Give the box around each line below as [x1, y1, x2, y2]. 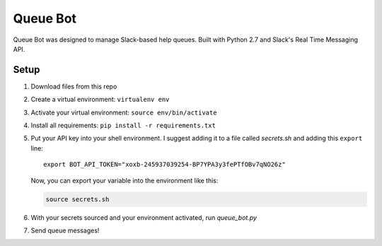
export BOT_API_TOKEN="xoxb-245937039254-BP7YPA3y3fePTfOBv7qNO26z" [43, 160, 286, 169]
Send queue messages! [30, 226, 100, 235]
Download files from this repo [30, 82, 117, 90]
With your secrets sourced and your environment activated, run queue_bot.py [30, 213, 257, 222]
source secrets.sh [45, 195, 110, 203]
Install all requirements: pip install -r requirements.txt [30, 121, 216, 130]
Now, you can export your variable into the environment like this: [30, 176, 219, 184]
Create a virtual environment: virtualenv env [30, 95, 170, 104]
